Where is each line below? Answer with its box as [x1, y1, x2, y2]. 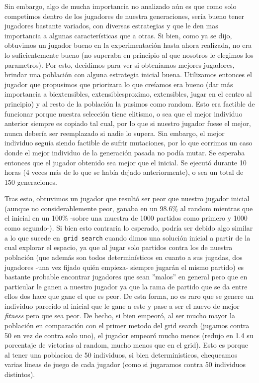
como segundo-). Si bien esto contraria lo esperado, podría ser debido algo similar [4, 223, 253, 233]
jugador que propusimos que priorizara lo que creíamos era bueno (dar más [4, 79, 233, 89]
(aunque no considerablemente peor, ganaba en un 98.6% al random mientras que [4, 203, 253, 213]
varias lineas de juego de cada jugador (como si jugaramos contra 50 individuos [4, 359, 246, 370]
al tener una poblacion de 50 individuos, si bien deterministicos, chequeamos [4, 349, 237, 360]
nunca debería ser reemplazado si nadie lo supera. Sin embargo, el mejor [4, 128, 225, 138]
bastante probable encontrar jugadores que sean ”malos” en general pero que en [4, 271, 248, 282]
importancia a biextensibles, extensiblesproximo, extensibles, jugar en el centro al [4, 89, 252, 99]
